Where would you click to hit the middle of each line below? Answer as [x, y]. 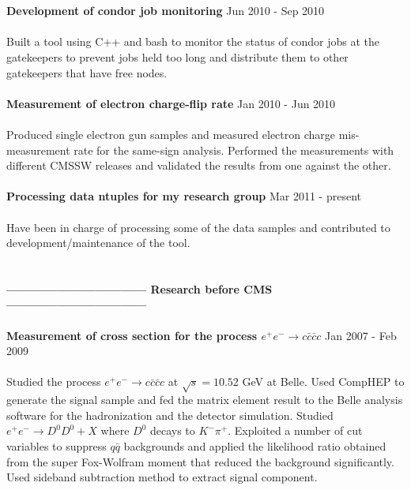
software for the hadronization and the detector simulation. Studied [170, 415]
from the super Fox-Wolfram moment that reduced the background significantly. [200, 461]
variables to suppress [57, 445]
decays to [172, 430]
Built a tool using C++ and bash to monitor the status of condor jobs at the [193, 41]
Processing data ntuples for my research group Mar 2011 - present [184, 196]
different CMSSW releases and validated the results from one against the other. [199, 165]
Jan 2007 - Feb [361, 335]
